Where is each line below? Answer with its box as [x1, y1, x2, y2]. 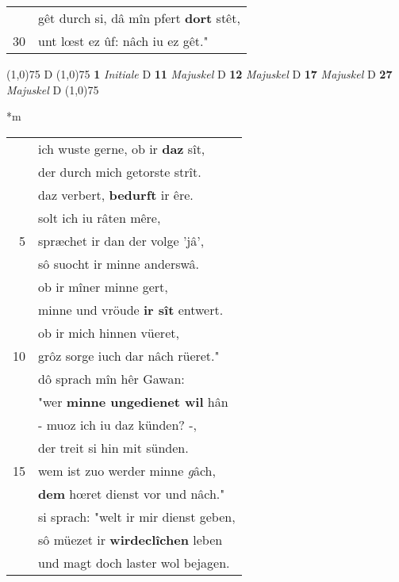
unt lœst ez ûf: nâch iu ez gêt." [38, 32, 209, 50]
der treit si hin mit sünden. [38, 438, 189, 457]
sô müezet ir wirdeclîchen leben [38, 530, 223, 549]
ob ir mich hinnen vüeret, [38, 323, 179, 342]
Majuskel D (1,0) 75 [6, 81, 99, 98]
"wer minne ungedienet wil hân [38, 392, 228, 411]
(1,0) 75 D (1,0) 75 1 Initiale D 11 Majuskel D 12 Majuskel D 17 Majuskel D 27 [6, 66, 393, 82]
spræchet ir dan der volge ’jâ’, [38, 231, 205, 250]
